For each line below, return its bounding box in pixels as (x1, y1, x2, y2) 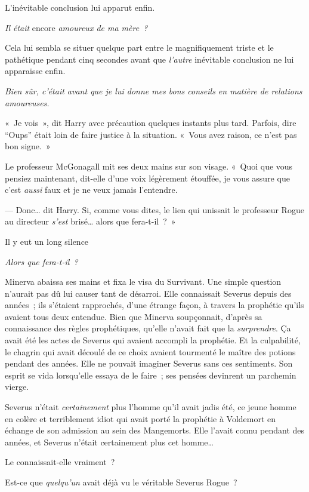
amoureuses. (5, 96, 50, 109)
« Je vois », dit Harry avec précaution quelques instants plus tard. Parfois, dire (5, 116, 296, 129)
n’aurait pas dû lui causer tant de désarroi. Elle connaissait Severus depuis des (5, 287, 292, 299)
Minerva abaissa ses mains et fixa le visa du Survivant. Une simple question (5, 275, 282, 288)
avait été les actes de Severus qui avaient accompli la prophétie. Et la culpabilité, (5, 334, 301, 346)
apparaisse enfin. (5, 64, 66, 77)
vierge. (5, 380, 29, 393)
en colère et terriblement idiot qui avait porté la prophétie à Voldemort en (5, 412, 276, 425)
